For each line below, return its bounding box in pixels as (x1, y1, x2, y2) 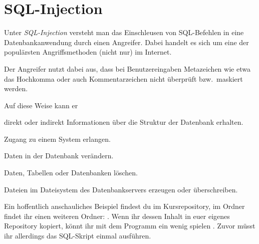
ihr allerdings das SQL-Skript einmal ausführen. (4, 230, 151, 241)
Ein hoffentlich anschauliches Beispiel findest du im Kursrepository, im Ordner (4, 201, 245, 211)
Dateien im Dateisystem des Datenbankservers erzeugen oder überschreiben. (4, 184, 238, 194)
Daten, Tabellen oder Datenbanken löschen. (4, 167, 138, 178)
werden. (4, 83, 28, 94)
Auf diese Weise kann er (4, 100, 78, 110)
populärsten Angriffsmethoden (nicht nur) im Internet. (4, 47, 172, 57)
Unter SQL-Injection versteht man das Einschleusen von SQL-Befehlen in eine (4, 27, 244, 38)
